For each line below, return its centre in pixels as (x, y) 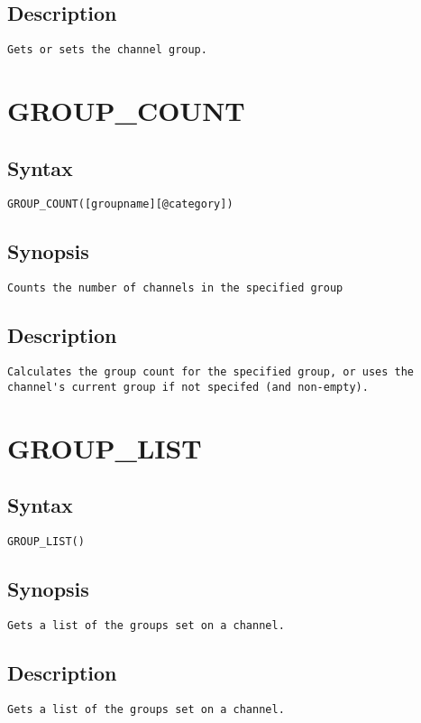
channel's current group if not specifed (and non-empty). (188, 387)
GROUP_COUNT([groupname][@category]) (120, 204)
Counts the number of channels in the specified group (175, 288)
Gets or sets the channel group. (107, 50)
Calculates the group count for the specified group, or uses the (211, 372)
